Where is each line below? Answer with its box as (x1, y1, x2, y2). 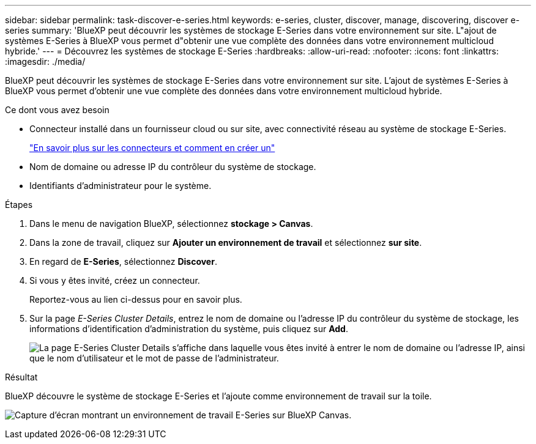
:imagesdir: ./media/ (5, 56, 86, 67)
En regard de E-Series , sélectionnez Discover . (29, 256, 217, 267)
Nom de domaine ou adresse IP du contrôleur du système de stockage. (29, 161, 316, 172)
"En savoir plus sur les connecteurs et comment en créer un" (29, 142, 275, 153)
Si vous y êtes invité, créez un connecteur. (29, 275, 200, 286)
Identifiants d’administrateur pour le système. (29, 180, 212, 191)
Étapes (5, 199, 33, 210)
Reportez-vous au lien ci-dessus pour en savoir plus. (29, 294, 242, 305)
